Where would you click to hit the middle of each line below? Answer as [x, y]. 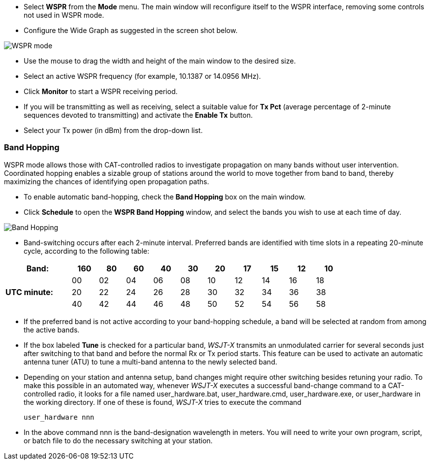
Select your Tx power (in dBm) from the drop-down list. [113, 130]
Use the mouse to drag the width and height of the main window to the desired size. [160, 61]
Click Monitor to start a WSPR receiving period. [101, 91]
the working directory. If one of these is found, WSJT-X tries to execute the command [163, 402]
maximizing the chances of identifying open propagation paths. [107, 181]
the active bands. [52, 330]
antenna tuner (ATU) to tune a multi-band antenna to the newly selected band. [150, 362]
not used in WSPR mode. [64, 15]
